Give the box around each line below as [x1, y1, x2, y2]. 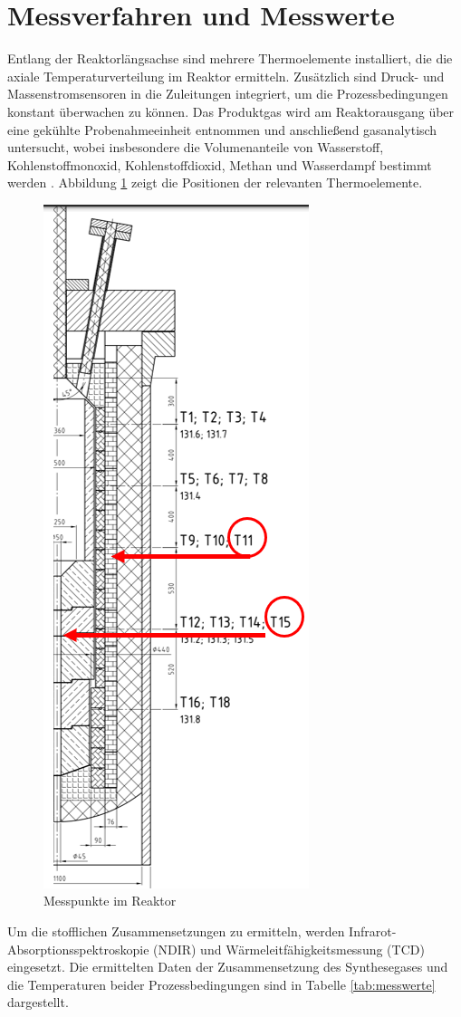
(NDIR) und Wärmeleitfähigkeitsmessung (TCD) [153, 939, 425, 958]
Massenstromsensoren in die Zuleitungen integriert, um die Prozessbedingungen [7, 84, 448, 103]
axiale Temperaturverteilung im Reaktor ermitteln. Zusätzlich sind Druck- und [7, 66, 445, 85]
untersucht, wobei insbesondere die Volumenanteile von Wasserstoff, [7, 138, 384, 157]
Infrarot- [349, 922, 397, 941]
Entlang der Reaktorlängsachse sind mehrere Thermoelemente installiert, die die [7, 49, 453, 68]
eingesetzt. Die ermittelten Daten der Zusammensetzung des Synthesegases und [7, 957, 448, 976]
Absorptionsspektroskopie [7, 939, 149, 958]
